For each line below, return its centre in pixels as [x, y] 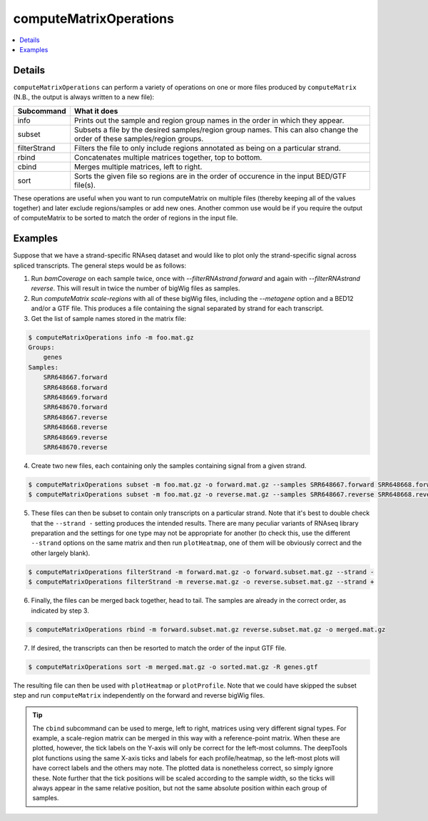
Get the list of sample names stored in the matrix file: [109, 318]
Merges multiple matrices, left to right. [138, 166]
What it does [96, 111]
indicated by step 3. [60, 611]
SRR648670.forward [75, 407]
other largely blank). [61, 553]
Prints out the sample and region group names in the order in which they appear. [209, 120]
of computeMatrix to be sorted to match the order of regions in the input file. [126, 218]
